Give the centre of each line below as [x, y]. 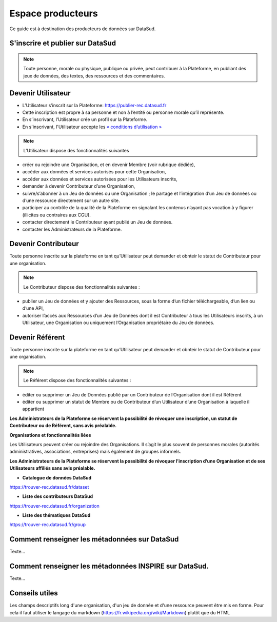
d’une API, [33, 308]
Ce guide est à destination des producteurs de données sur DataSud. [83, 29]
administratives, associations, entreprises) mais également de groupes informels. [95, 452]
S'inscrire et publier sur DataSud [63, 43]
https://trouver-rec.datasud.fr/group [48, 525]
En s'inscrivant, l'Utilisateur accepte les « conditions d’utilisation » [92, 127]
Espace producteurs [54, 13]
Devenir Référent [37, 337]
